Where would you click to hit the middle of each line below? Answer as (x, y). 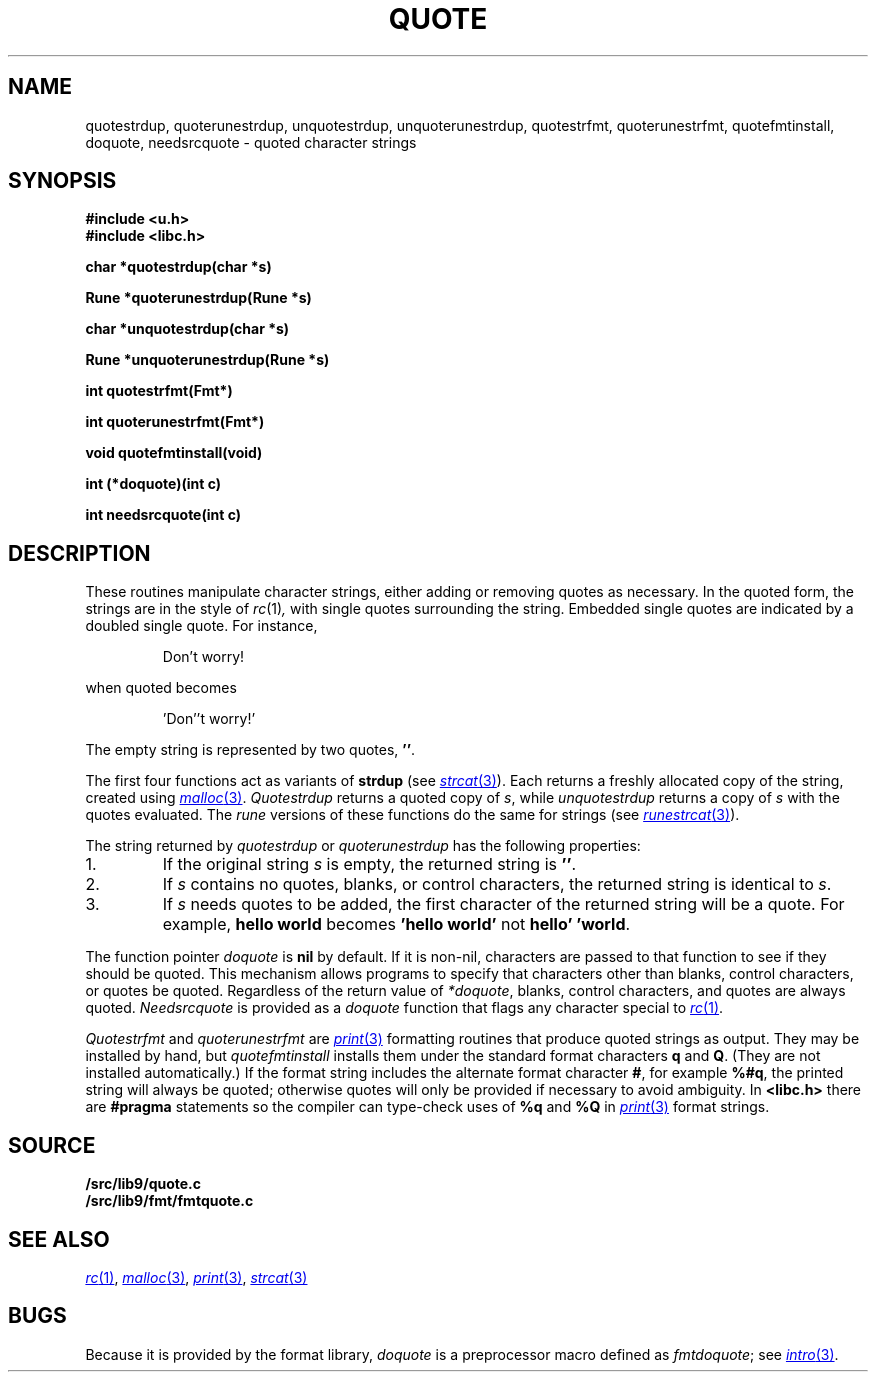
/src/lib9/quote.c (143, 1184)
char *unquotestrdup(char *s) (187, 329)
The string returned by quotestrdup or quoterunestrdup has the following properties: (363, 846)
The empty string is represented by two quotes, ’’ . (250, 750)
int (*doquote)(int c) (153, 484)
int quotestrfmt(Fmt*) (159, 391)
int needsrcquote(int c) (163, 515)
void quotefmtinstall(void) (174, 453)
